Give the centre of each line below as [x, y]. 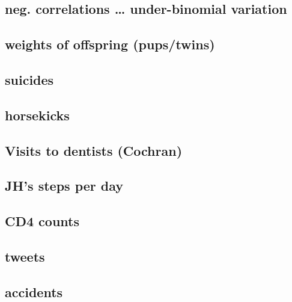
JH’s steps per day [64, 186]
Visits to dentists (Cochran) [94, 150]
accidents [34, 291]
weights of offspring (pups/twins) [110, 44]
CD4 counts [42, 221]
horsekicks [37, 115]
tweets [25, 256]
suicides [29, 79]
